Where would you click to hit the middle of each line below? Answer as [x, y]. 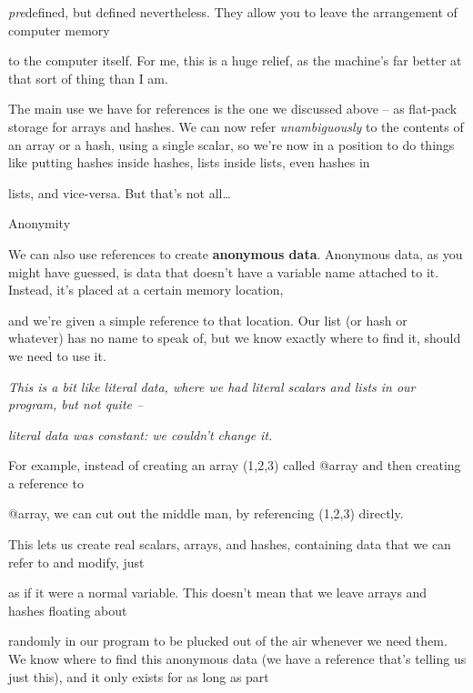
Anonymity [40, 223]
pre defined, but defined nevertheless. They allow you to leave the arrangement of [233, 12]
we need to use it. [57, 355]
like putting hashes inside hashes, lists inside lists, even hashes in [189, 162]
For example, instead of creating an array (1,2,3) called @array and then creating [235, 465]
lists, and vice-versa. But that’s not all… [120, 192]
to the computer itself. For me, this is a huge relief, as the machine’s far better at [235, 60]
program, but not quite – [76, 404]
